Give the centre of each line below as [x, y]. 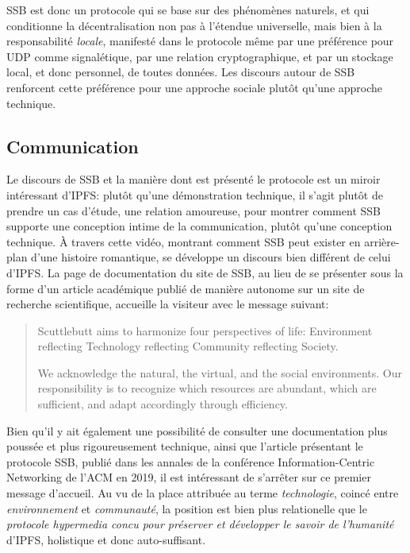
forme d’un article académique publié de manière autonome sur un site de [186, 288]
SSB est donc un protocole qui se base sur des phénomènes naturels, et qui [188, 10]
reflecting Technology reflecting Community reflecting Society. [188, 346]
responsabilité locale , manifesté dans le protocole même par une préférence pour [200, 41]
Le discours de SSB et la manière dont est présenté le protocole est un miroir [194, 179]
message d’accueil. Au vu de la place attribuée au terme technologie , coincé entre [203, 493]
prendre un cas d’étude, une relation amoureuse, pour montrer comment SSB [194, 210]
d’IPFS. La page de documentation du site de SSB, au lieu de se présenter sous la [205, 272]
